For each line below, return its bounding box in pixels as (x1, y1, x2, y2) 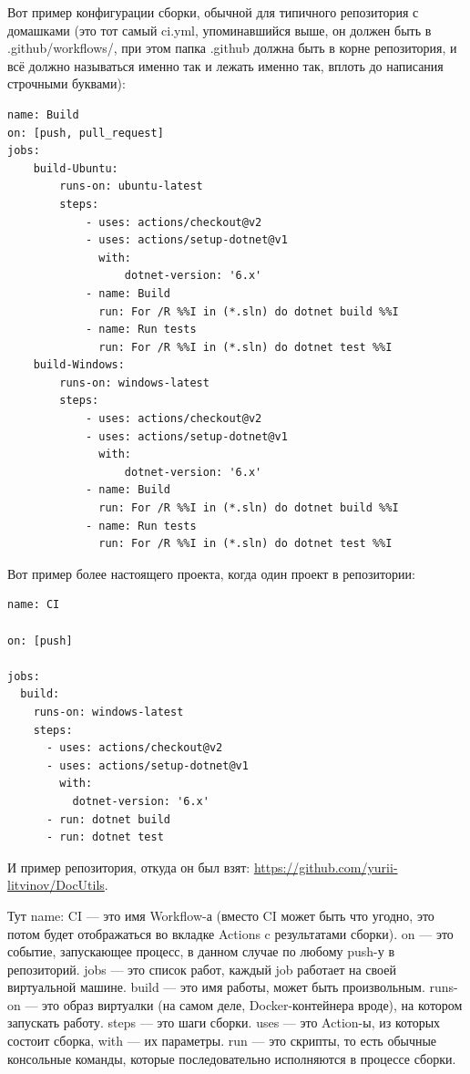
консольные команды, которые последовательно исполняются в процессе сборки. (7, 1048, 456, 1068)
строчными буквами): (7, 74, 126, 93)
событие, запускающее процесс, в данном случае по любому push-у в (7, 942, 395, 961)
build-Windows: (33, 358, 125, 372)
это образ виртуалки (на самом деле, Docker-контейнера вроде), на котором (42, 995, 463, 1014)
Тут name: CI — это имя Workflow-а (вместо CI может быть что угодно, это (7, 905, 434, 924)
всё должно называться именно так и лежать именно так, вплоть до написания (7, 56, 444, 75)
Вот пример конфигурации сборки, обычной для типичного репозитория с (7, 3, 419, 21)
